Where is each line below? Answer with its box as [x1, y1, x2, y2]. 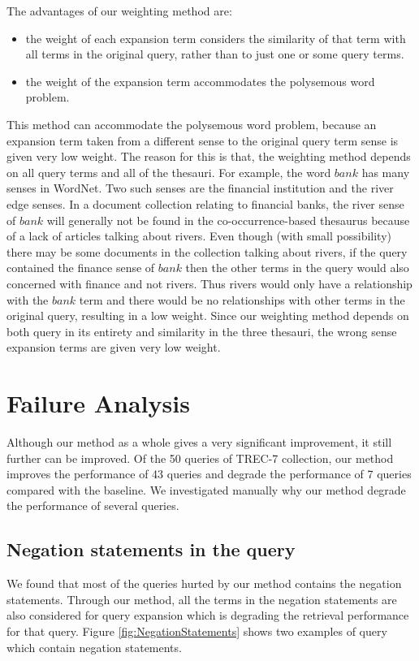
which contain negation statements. [6, 638, 182, 655]
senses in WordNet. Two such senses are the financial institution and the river [6, 179, 394, 197]
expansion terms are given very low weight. [6, 339, 221, 356]
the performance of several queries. [6, 497, 179, 514]
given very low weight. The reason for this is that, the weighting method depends [6, 148, 411, 165]
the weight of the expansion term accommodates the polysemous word [25, 72, 375, 89]
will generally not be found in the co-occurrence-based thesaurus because [46, 211, 410, 228]
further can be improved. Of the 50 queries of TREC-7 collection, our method [6, 449, 394, 466]
